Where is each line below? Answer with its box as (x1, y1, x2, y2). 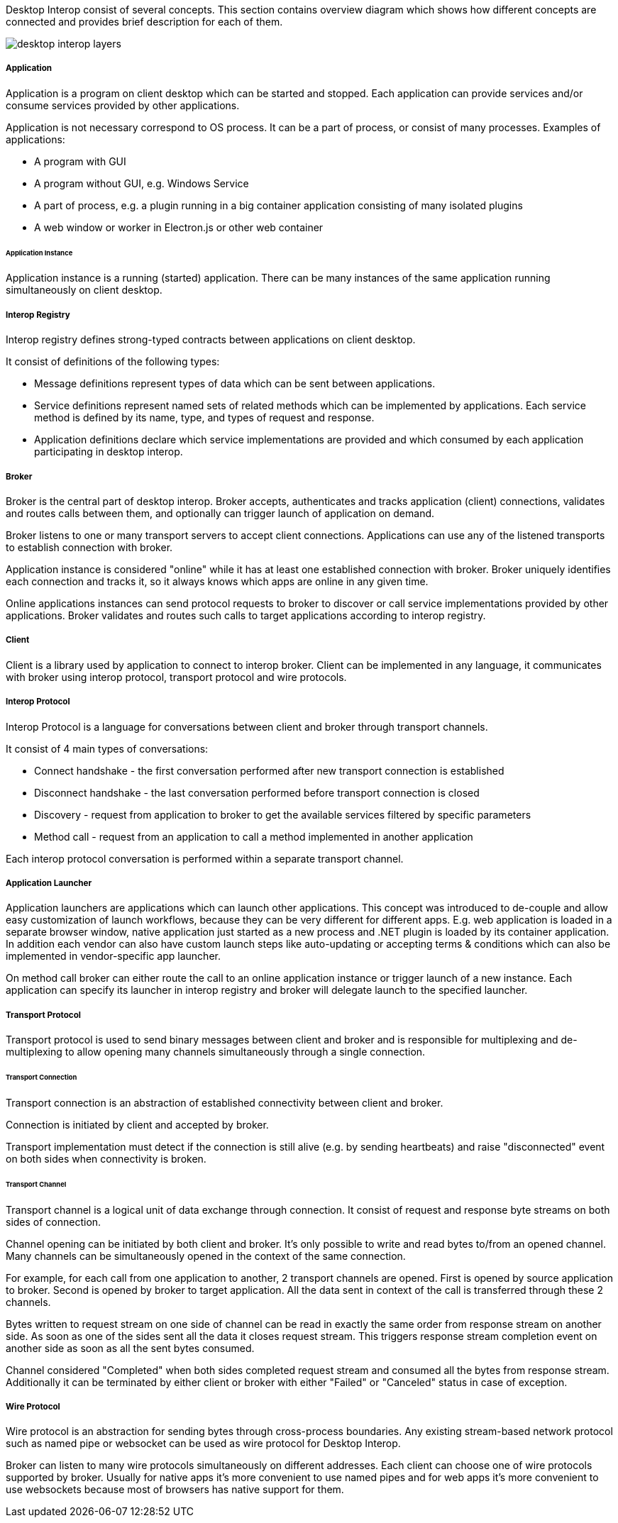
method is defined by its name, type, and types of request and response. (34, 411, 375, 424)
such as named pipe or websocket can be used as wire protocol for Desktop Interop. (6, 1437, 401, 1450)
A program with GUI (34, 155, 126, 167)
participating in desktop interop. (34, 445, 183, 458)
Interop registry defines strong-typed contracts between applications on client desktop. (6, 333, 416, 346)
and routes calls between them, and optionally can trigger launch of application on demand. (6, 507, 435, 520)
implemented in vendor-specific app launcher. (6, 950, 221, 963)
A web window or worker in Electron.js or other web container (34, 221, 324, 233)
